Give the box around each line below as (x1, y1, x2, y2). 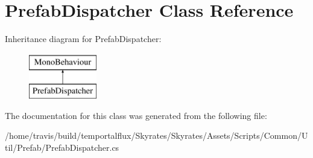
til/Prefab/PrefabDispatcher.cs (5, 141, 119, 154)
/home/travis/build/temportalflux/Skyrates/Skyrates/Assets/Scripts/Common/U (5, 129, 308, 142)
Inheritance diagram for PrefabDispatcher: (5, 32, 162, 45)
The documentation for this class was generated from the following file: (5, 109, 267, 121)
